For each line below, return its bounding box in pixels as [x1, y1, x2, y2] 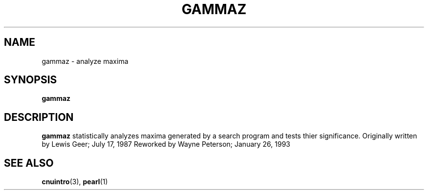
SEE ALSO [4, 156, 54, 169]
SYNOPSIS [4, 74, 57, 86]
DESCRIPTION [4, 111, 74, 123]
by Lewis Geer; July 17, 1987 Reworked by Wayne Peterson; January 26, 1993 [42, 140, 290, 149]
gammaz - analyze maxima [42, 57, 128, 65]
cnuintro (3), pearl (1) [42, 177, 108, 186]
